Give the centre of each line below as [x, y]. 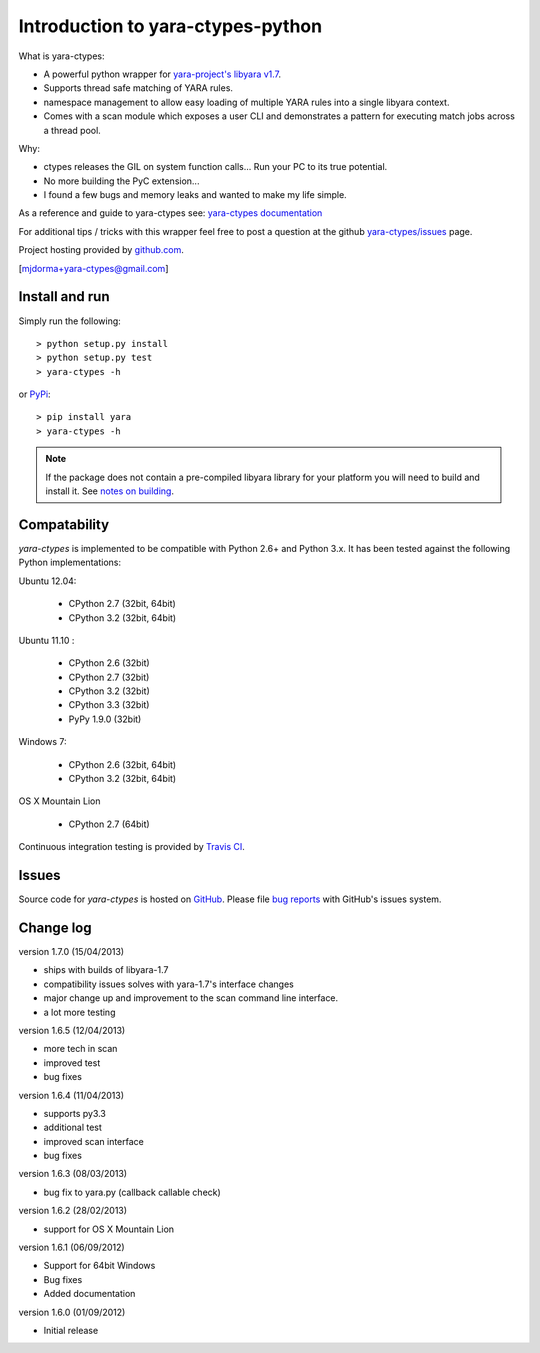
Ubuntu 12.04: [47, 581]
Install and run [64, 296]
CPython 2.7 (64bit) [109, 824]
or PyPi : [34, 394]
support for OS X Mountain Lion [109, 1229]
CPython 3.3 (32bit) [109, 705]
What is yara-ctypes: [61, 56]
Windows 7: [42, 742]
